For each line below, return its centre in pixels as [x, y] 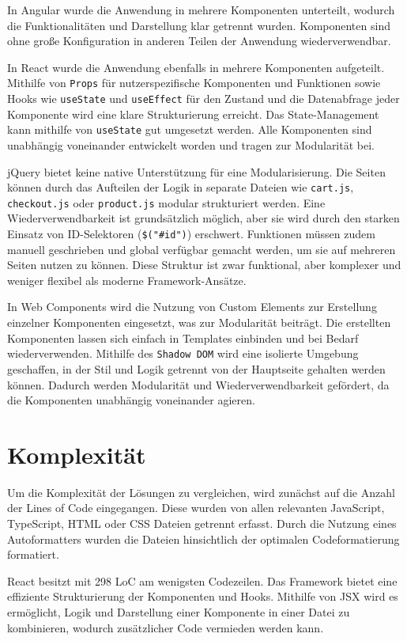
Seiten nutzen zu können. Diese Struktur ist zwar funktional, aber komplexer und [204, 265]
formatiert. [33, 554]
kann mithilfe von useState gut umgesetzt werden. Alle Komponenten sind [190, 129]
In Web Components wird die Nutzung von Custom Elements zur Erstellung [192, 307]
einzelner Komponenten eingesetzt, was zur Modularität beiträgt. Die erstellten [199, 322]
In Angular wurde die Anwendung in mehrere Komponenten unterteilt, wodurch [201, 9]
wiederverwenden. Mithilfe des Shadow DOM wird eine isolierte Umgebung [183, 353]
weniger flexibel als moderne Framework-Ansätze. [127, 280]
